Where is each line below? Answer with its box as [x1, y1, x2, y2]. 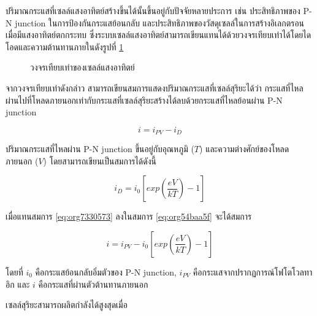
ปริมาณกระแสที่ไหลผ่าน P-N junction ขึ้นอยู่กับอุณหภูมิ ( [6, 142, 194, 155]
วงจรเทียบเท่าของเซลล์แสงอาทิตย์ [30, 61, 135, 74]
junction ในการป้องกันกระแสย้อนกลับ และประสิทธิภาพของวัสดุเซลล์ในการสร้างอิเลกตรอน [15, 16, 305, 29]
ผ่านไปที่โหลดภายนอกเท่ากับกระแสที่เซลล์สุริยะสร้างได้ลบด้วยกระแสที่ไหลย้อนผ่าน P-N [6, 93, 283, 106]
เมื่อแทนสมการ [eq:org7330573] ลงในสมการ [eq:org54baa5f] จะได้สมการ [6, 210, 252, 223]
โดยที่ [6, 265, 23, 278]
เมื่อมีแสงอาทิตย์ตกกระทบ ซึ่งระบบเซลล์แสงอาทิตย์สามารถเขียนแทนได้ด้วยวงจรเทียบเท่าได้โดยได [6, 28, 311, 41]
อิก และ [6, 277, 30, 290]
